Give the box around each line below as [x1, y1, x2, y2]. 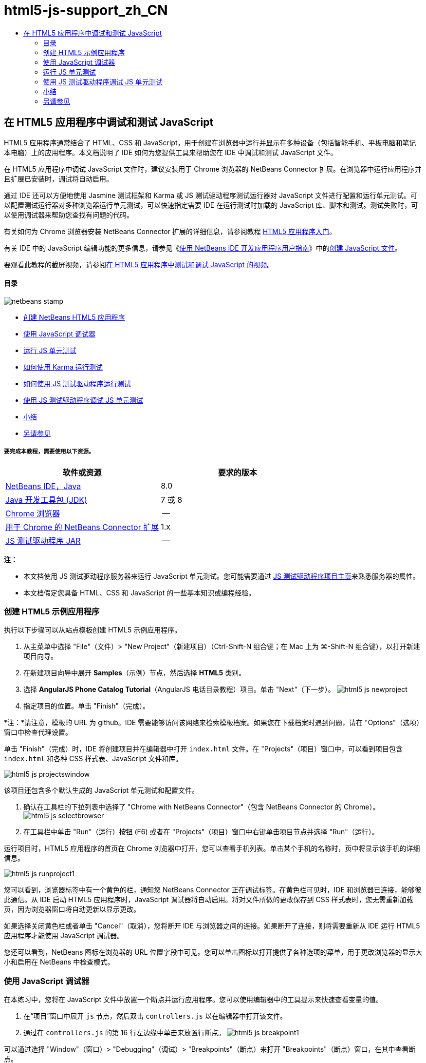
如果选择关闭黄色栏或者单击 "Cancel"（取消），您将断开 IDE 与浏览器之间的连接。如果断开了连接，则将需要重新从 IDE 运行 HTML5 [4, 922, 420, 930]
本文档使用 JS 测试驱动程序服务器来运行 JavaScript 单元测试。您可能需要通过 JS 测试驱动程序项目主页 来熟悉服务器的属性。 [23, 571, 420, 580]
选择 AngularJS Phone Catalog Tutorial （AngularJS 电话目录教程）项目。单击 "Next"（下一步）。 [23, 685, 335, 694]
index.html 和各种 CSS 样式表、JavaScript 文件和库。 [4, 754, 183, 763]
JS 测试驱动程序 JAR [5, 535, 81, 546]
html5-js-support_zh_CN [4, 2, 168, 19]
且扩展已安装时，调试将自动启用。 [4, 174, 113, 183]
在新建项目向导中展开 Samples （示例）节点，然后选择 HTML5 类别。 [23, 669, 246, 677]
